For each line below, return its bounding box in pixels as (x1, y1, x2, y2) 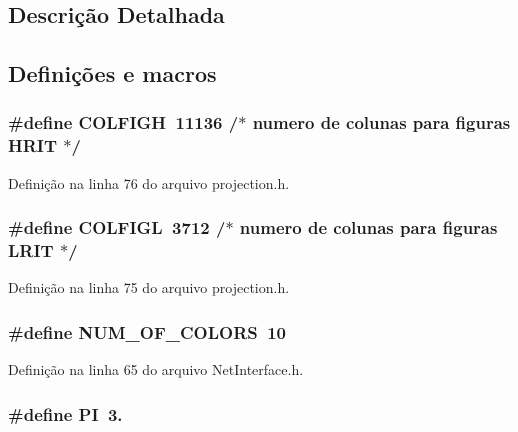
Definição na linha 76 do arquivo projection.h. (8, 172, 290, 193)
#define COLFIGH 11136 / (8, 110, 239, 135)
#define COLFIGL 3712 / (8, 215, 226, 240)
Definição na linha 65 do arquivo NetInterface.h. (8, 359, 304, 380)
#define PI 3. (8, 401, 123, 426)
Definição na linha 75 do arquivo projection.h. (8, 277, 290, 298)
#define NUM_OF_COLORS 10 (8, 319, 286, 344)
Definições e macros (8, 58, 217, 89)
